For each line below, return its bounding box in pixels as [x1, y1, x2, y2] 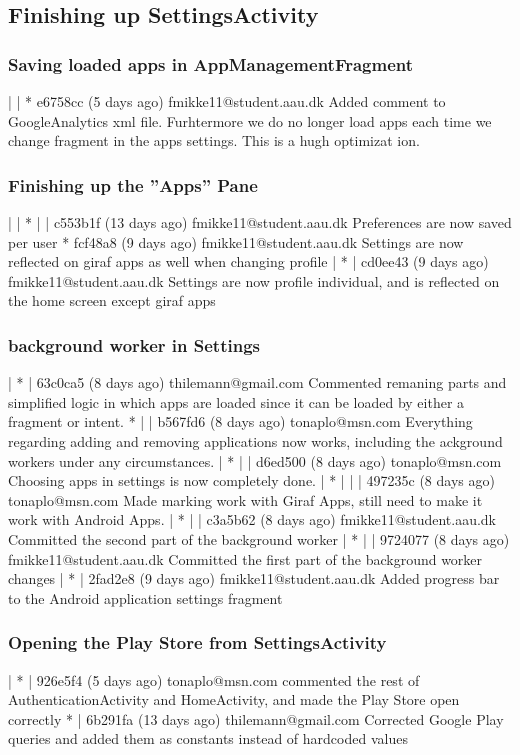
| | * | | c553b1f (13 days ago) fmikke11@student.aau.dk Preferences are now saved [8, 212, 512, 232]
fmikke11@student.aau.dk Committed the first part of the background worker [8, 548, 483, 569]
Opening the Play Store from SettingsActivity [8, 630, 387, 655]
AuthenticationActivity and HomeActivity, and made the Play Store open [8, 689, 460, 710]
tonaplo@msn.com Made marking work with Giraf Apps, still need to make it [8, 489, 483, 510]
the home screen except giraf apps [8, 290, 216, 311]
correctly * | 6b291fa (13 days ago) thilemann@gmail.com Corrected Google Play [8, 708, 504, 729]
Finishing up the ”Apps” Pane [8, 172, 258, 197]
